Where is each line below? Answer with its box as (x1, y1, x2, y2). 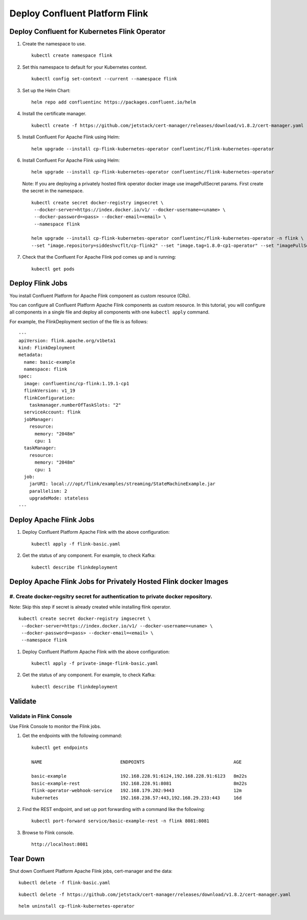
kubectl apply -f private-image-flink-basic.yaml (31, 661, 159, 666)
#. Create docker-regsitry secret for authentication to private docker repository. (9, 593, 212, 600)
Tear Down (9, 854, 45, 863)
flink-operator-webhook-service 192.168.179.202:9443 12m (31, 788, 242, 793)
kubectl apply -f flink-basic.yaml (31, 541, 121, 547)
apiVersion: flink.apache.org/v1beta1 (18, 338, 116, 343)
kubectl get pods (31, 266, 75, 271)
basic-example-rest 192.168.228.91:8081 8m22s (31, 780, 248, 786)
